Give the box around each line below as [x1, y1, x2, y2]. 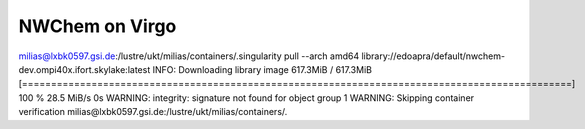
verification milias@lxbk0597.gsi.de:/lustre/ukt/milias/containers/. [18, 106, 288, 118]
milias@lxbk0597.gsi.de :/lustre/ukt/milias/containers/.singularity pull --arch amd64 [18, 50, 360, 62]
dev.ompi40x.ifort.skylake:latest [18, 63, 151, 75]
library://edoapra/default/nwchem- [361, 50, 505, 62]
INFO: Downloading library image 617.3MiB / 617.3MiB [152, 63, 372, 75]
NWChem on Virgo [18, 15, 177, 37]
